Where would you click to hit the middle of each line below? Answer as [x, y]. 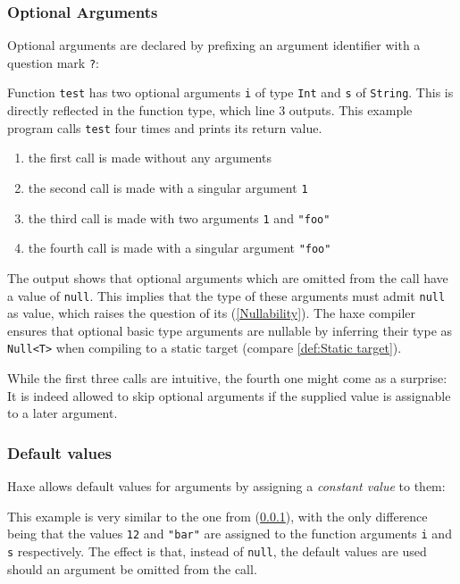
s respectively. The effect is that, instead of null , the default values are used [217, 551]
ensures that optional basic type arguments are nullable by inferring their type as [230, 330]
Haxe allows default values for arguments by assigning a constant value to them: [226, 486]
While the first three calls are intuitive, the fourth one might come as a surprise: [227, 378]
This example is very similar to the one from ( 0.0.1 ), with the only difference [217, 516]
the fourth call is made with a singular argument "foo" [180, 248]
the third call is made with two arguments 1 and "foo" [179, 217]
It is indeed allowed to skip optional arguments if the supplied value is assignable [229, 395]
